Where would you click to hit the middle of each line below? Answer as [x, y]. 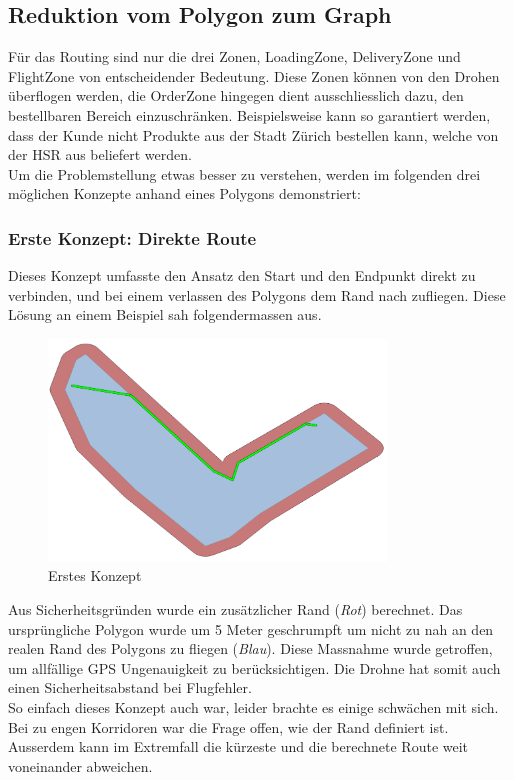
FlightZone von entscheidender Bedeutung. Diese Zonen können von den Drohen [254, 75]
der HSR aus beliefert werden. [100, 154]
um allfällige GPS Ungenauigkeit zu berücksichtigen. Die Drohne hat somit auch [254, 667]
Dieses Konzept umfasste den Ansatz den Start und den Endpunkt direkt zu [242, 275]
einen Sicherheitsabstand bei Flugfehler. [130, 687]
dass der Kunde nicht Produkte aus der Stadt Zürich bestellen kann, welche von [253, 134]
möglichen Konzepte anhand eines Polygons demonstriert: [184, 193]
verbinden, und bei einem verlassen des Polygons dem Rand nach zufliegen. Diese [257, 294]
